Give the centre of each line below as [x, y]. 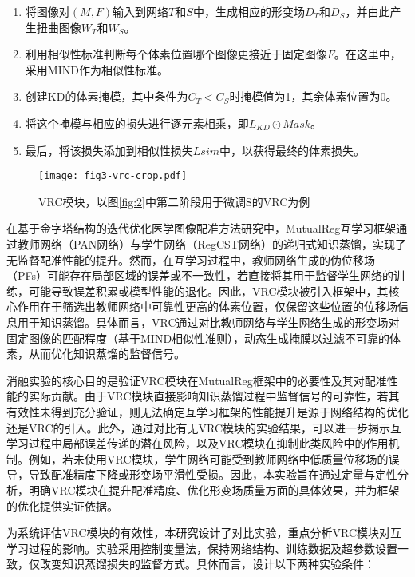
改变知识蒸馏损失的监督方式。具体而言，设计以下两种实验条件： [207, 564]
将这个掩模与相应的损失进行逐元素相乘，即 [137, 123]
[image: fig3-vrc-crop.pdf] [113, 176]
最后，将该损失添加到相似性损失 [109, 150]
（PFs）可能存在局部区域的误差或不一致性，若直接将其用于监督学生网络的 [200, 275]
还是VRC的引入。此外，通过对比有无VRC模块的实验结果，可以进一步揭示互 [204, 427]
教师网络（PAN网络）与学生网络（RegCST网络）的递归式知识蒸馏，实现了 [211, 244]
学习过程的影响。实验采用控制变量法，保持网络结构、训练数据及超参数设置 [202, 548]
